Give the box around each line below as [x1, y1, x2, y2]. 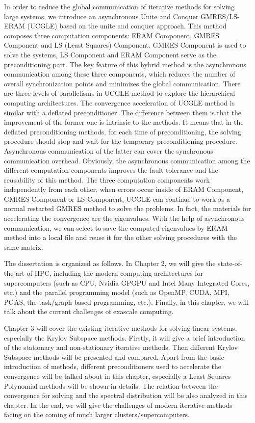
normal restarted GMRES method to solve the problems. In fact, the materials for [4, 203, 251, 213]
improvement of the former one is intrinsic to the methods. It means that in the [4, 117, 244, 127]
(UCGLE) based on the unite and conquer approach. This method [27, 21, 227, 31]
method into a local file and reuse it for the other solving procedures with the [4, 232, 237, 242]
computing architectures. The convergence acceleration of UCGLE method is [4, 97, 235, 107]
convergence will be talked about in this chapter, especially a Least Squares [4, 370, 231, 381]
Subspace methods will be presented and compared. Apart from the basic [4, 351, 224, 362]
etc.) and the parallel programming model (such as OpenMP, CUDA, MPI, [4, 287, 229, 297]
